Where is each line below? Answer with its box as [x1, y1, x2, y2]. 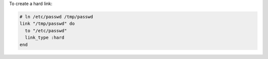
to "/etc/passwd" [25, 28, 67, 33]
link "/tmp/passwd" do [19, 21, 75, 27]
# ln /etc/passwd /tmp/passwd [19, 14, 93, 19]
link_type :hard [25, 35, 65, 41]
